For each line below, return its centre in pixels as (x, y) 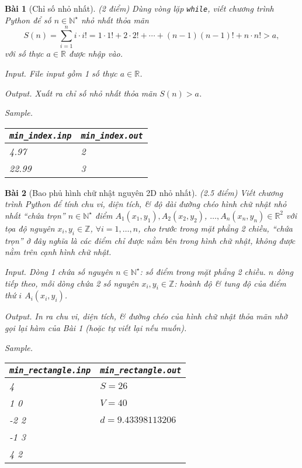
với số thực (24, 54)
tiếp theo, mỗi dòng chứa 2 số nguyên (72, 283)
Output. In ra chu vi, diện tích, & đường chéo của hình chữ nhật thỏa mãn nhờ (146, 316)
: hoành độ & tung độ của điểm (230, 283)
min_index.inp (41, 135)
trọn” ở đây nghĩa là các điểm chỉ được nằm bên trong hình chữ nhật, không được (150, 240)
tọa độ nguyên (30, 228)
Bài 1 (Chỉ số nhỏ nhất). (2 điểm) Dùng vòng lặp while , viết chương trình (139, 8)
